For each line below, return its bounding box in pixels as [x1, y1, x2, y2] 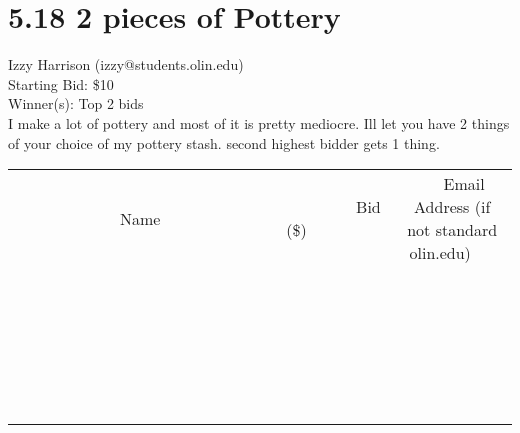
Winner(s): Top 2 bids [8, 93, 144, 114]
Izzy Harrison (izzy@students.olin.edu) [8, 54, 244, 75]
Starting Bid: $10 [8, 73, 114, 94]
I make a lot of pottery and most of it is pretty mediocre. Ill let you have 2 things [8, 112, 510, 133]
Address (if [414, 195, 491, 219]
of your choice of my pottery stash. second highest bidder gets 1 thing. [8, 132, 440, 153]
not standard [407, 218, 498, 242]
